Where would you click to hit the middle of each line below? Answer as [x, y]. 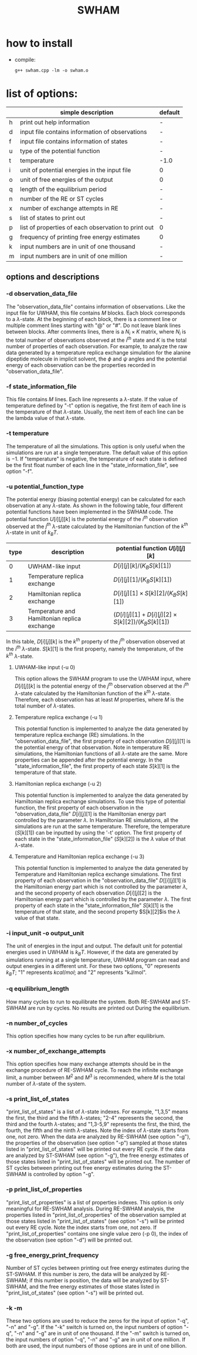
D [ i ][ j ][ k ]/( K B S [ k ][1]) [142, 566]
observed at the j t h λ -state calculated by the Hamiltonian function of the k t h [97, 526]
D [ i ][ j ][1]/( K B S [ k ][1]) [143, 580]
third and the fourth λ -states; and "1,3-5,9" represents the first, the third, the [98, 1124]
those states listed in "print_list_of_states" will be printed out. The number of [98, 1162]
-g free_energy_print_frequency [52, 1255]
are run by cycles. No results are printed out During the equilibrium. [109, 1008]
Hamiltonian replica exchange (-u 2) [58, 783]
